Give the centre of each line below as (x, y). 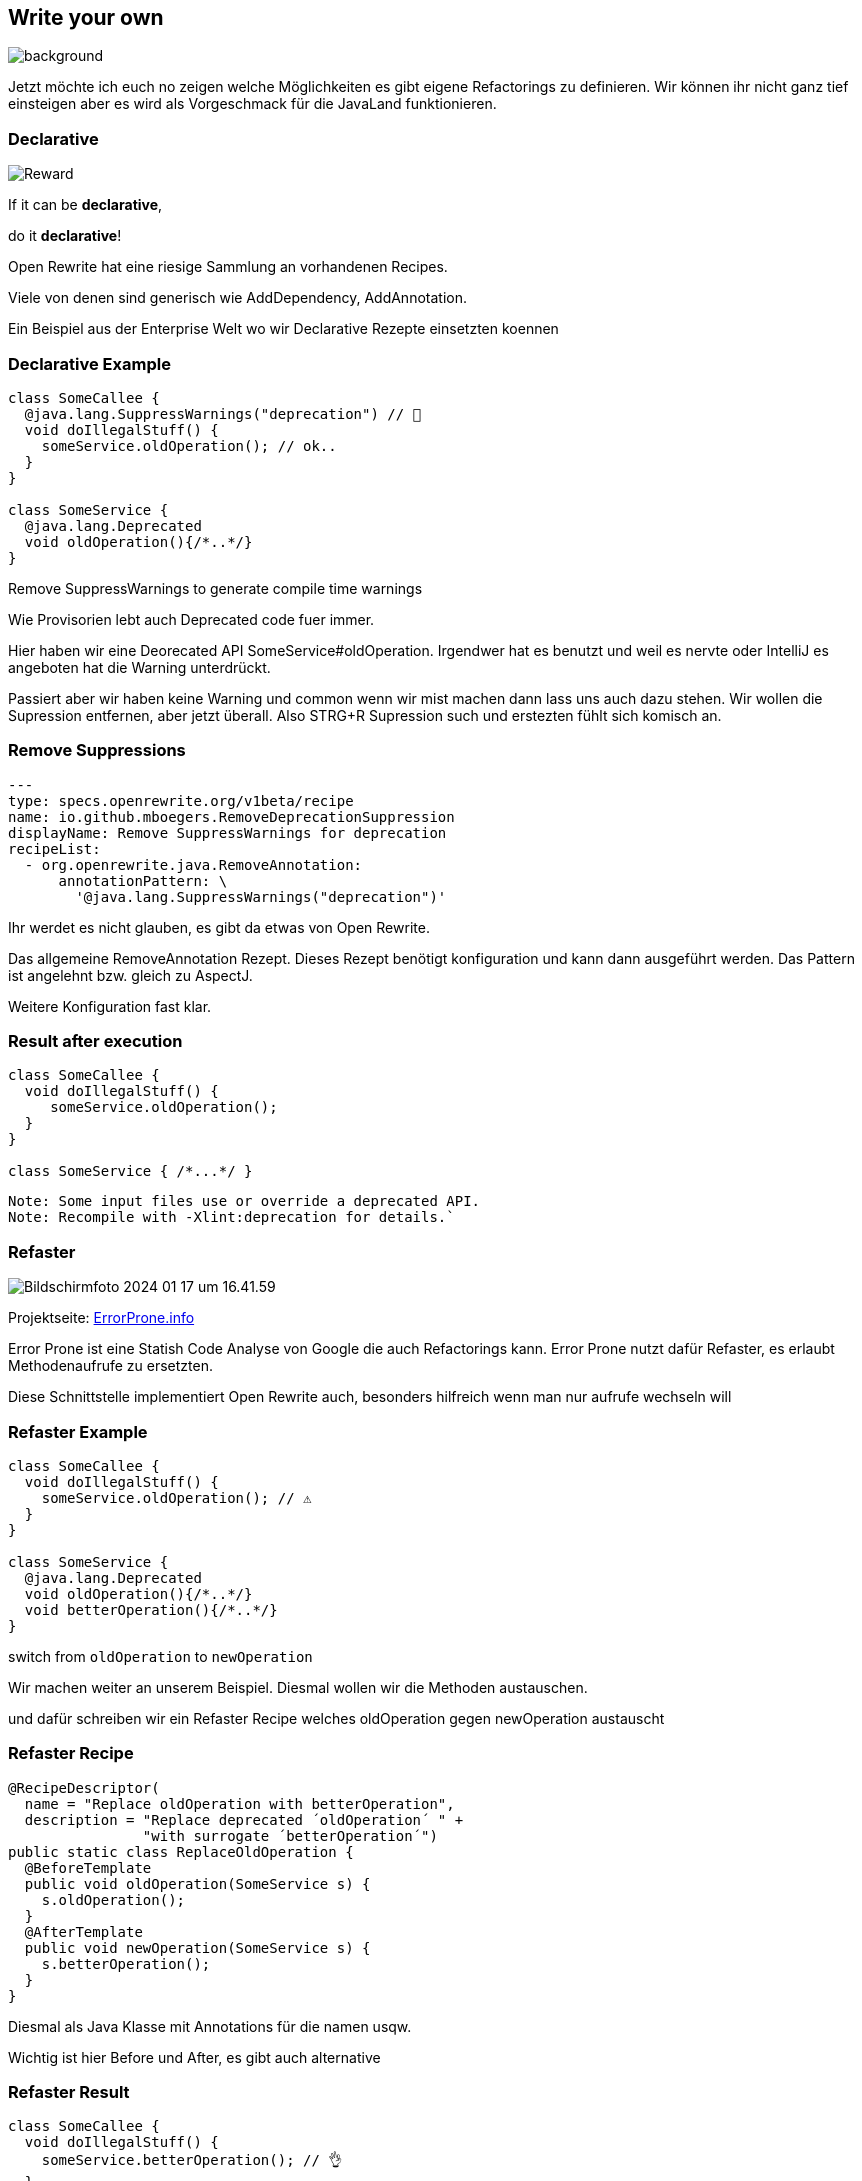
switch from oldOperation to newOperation (160, 1656)
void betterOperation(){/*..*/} (151, 1609)
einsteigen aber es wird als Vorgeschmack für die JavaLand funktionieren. (252, 104)
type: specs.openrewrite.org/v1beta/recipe (181, 800)
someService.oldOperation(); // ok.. (189, 445)
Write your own (86, 17)
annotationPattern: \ (143, 880)
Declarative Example (89, 363)
